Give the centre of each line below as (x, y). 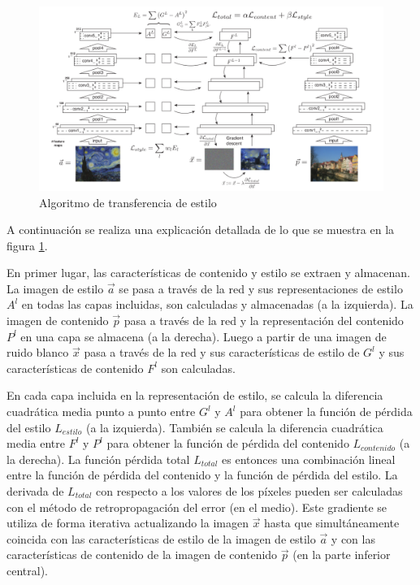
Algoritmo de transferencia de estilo (128, 202)
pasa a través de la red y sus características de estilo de (222, 352)
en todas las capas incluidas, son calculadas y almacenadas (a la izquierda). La (217, 304)
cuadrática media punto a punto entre (101, 412)
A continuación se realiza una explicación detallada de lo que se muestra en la (201, 230)
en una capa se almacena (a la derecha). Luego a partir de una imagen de (204, 336)
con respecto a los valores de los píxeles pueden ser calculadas (249, 491)
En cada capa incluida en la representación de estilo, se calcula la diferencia (195, 395)
